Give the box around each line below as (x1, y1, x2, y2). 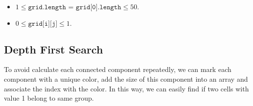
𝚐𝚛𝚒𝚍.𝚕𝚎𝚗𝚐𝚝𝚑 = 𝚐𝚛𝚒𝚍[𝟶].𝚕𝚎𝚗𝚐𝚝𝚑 (28, 4, 121, 11)
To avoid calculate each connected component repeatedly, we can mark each (4, 64, 231, 74)
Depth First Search (4, 41, 103, 56)
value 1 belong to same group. (4, 93, 94, 103)
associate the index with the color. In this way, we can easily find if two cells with (4, 83, 249, 93)
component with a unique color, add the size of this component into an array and (4, 73, 248, 84)
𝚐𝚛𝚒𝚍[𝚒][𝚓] (28, 20, 58, 27)
